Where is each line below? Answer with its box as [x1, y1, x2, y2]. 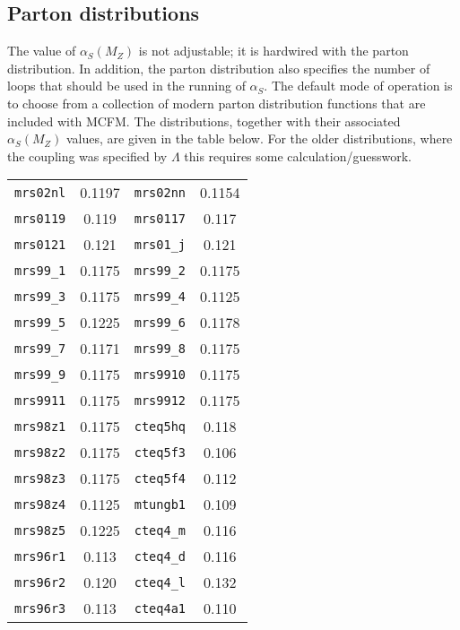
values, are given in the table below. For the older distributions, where [65, 129, 453, 148]
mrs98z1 [14, 419, 66, 434]
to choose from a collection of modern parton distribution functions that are [7, 93, 426, 112]
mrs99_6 [134, 315, 187, 330]
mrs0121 [14, 237, 66, 252]
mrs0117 [134, 211, 187, 226]
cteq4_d [134, 548, 187, 564]
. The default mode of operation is [264, 76, 453, 95]
